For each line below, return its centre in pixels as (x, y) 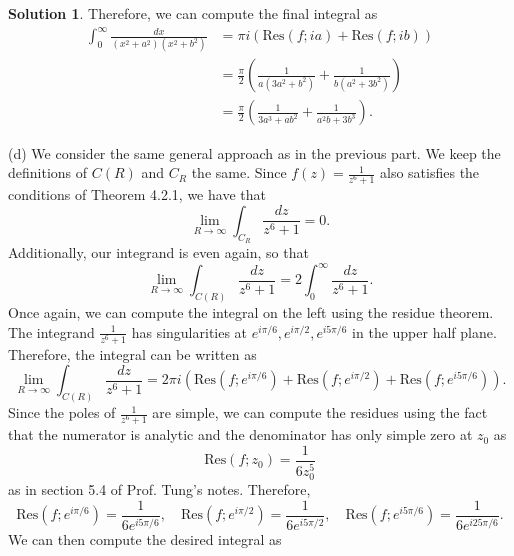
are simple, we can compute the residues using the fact (320, 412)
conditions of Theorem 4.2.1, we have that (137, 194)
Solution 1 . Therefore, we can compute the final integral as (193, 13)
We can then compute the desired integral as (145, 539)
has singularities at (189, 331)
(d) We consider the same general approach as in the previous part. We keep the (254, 152)
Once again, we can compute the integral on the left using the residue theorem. (251, 311)
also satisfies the (430, 172)
